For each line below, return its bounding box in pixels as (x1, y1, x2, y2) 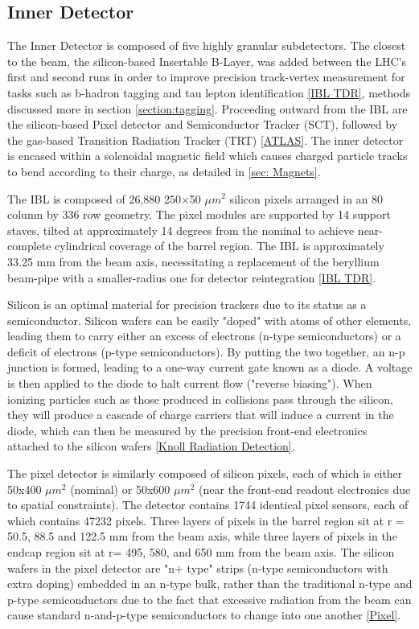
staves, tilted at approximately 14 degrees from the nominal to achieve (7, 221, 355, 238)
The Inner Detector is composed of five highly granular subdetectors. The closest (7, 37, 406, 54)
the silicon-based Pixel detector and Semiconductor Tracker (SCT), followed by (7, 116, 398, 133)
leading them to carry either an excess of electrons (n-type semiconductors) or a (7, 327, 401, 344)
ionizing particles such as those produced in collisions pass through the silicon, (7, 390, 393, 407)
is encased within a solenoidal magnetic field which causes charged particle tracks (7, 147, 408, 164)
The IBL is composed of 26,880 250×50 (7, 190, 201, 207)
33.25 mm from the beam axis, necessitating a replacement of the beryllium (7, 253, 380, 269)
